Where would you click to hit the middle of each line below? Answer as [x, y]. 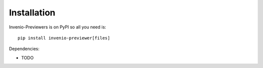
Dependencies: [24, 49]
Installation [32, 13]
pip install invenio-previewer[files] [64, 38]
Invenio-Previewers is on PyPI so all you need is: [58, 27]
